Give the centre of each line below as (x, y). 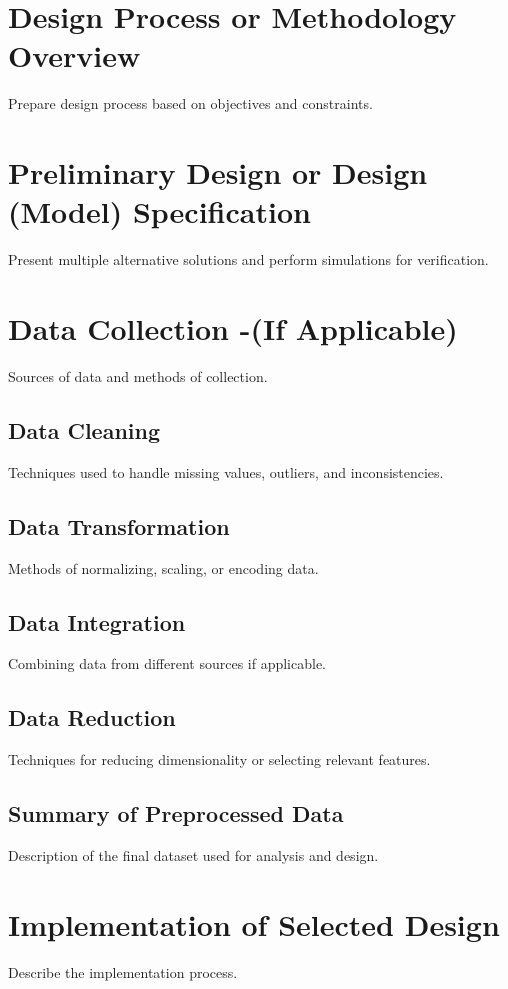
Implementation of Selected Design (254, 923)
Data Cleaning (84, 429)
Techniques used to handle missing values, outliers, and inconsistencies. (226, 471)
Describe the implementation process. (123, 971)
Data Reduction (92, 717)
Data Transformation (119, 525)
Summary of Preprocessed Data (176, 813)
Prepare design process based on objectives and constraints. (190, 103)
